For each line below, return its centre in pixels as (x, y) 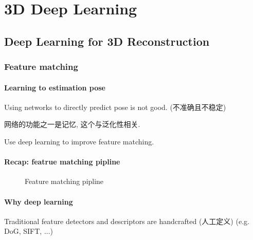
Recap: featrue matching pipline (62, 162)
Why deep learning (39, 201)
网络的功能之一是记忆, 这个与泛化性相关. (72, 124)
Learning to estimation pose (55, 87)
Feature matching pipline (64, 181)
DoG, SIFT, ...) (29, 231)
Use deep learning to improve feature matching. (79, 141)
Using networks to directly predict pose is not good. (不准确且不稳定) (115, 107)
